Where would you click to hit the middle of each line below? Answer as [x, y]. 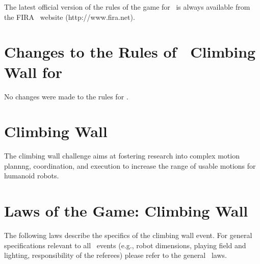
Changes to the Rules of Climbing [130, 52]
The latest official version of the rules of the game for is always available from [127, 7]
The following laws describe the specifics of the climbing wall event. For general [128, 235]
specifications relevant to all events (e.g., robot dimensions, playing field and [125, 245]
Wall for [33, 72]
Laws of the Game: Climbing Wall [126, 211]
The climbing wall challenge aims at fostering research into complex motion [122, 156]
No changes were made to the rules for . [66, 96]
